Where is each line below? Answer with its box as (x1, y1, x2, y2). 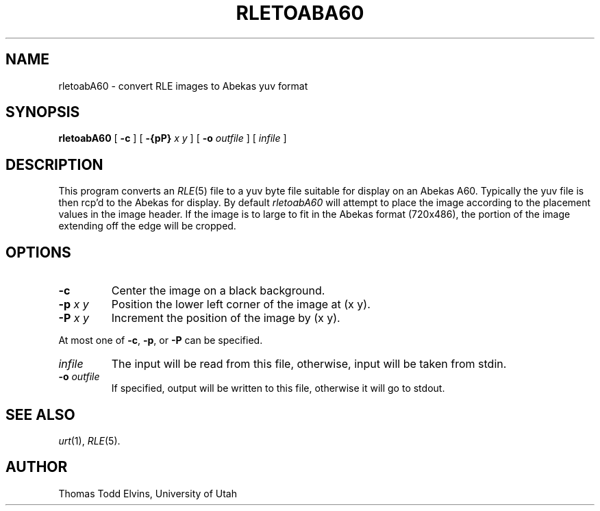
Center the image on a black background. (111, 284, 325, 298)
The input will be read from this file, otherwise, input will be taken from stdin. (111, 357, 507, 371)
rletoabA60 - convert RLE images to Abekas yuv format (58, 79, 308, 92)
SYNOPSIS (5, 103, 80, 121)
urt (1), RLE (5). (58, 434, 121, 447)
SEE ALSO (5, 406, 75, 423)
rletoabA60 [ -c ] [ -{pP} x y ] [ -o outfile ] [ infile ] (58, 132, 287, 145)
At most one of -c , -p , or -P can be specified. (58, 334, 263, 347)
